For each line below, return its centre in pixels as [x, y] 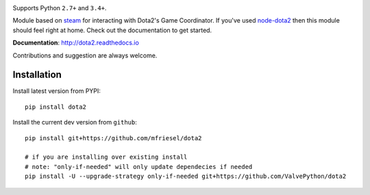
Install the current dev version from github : [75, 122]
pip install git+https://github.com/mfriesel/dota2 [113, 138]
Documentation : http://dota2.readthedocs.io [76, 43]
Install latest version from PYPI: [57, 91]
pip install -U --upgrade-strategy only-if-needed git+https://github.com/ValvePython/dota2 [186, 177]
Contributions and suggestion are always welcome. [85, 55]
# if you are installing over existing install [106, 157]
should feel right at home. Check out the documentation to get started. [112, 30]
